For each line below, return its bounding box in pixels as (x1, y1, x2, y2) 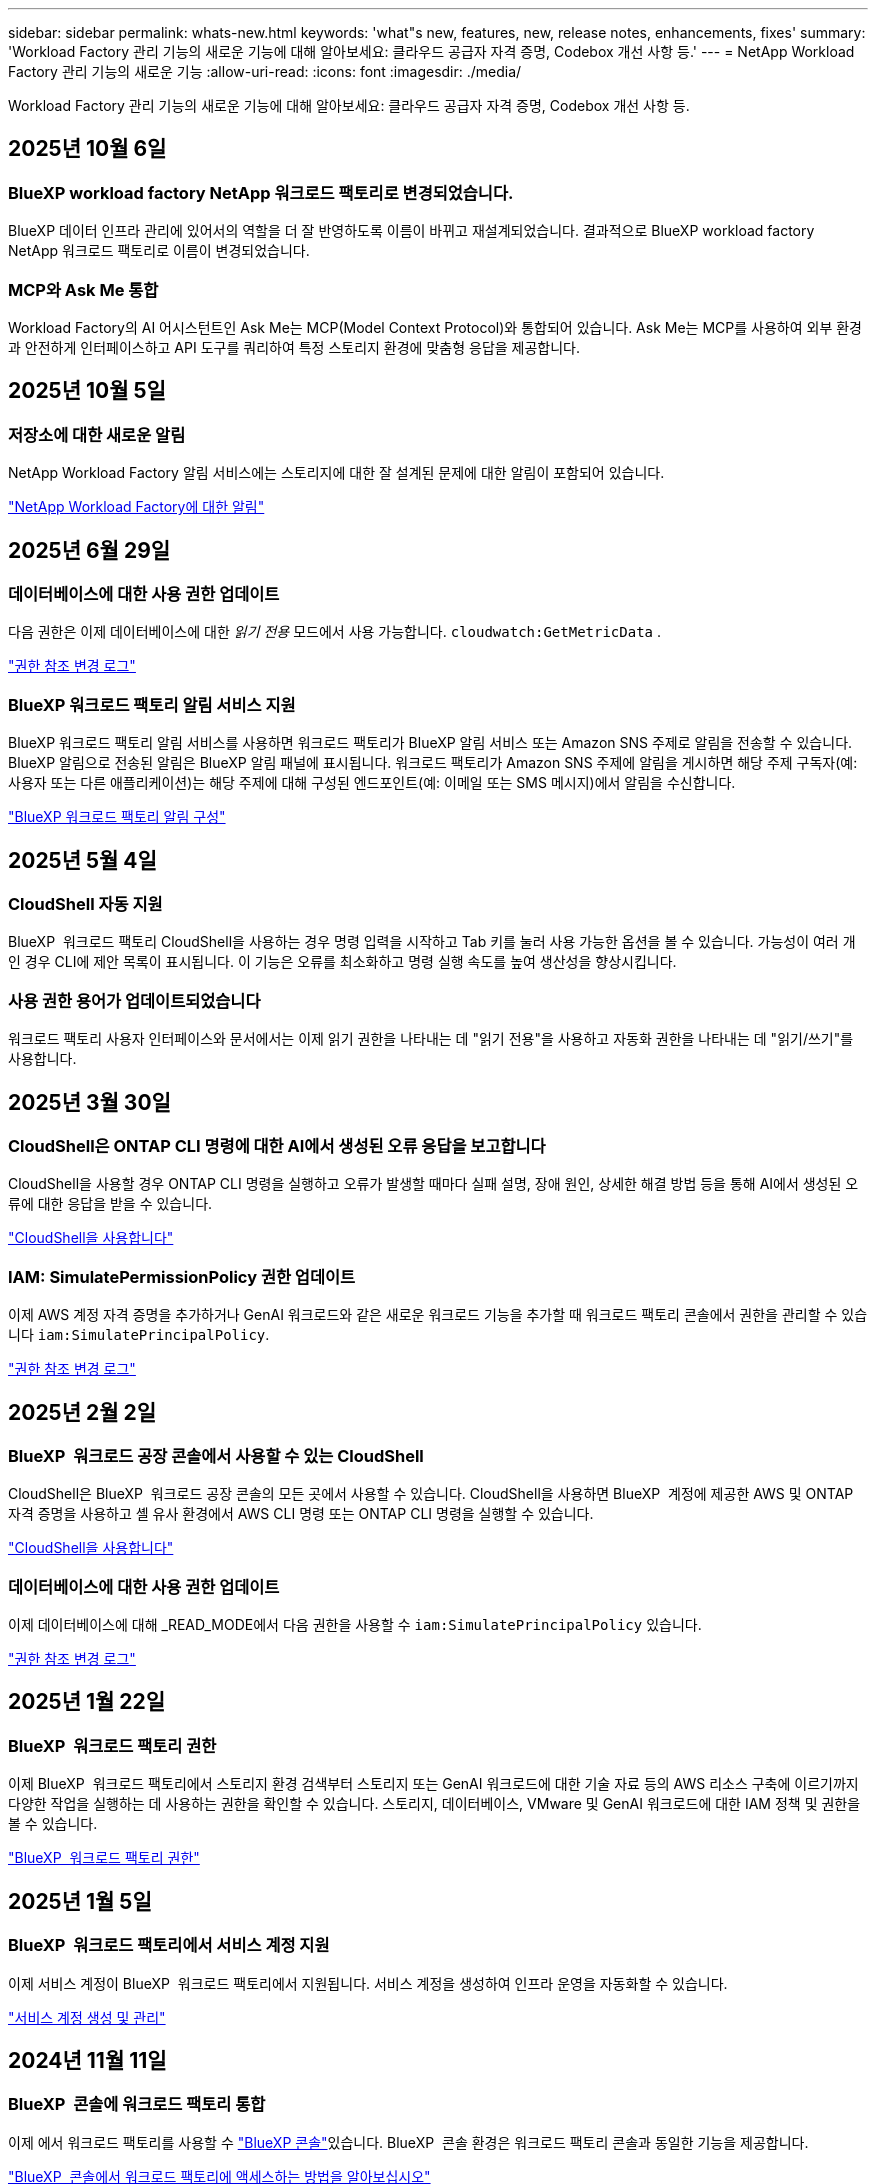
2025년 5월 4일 (8, 847, 157, 873)
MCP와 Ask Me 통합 (8, 279, 159, 300)
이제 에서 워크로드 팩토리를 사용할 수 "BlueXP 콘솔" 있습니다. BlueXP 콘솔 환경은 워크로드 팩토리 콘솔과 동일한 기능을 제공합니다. (8, 2133, 809, 2151)
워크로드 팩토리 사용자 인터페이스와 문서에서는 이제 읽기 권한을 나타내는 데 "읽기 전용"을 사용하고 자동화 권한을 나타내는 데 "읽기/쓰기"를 (8, 1030, 854, 1048)
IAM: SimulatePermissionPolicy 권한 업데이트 (8, 1266, 356, 1287)
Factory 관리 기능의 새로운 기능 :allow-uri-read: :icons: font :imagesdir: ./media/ (8, 63, 522, 80)
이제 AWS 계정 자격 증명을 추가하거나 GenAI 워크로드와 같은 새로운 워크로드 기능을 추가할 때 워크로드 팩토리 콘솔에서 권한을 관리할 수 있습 (8, 1306, 868, 1324)
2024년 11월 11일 (8, 2047, 167, 2073)
